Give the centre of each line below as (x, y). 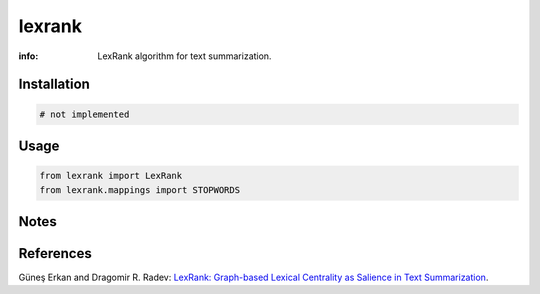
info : (28, 56)
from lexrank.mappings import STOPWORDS (139, 189)
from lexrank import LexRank (111, 176)
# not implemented (84, 114)
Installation (54, 84)
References (55, 253)
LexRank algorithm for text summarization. (184, 56)
